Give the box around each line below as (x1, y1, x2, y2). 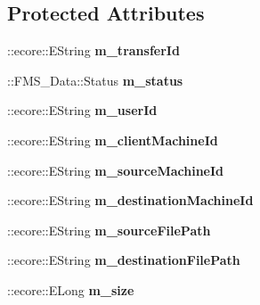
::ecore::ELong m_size (7, 280, 134, 299)
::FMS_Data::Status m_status (7, 70, 183, 89)
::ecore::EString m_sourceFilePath (7, 220, 211, 239)
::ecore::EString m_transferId (7, 41, 180, 60)
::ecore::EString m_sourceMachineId (7, 161, 224, 179)
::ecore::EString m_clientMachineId (7, 130, 218, 149)
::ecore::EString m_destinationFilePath (7, 251, 240, 269)
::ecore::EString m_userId (7, 101, 158, 120)
